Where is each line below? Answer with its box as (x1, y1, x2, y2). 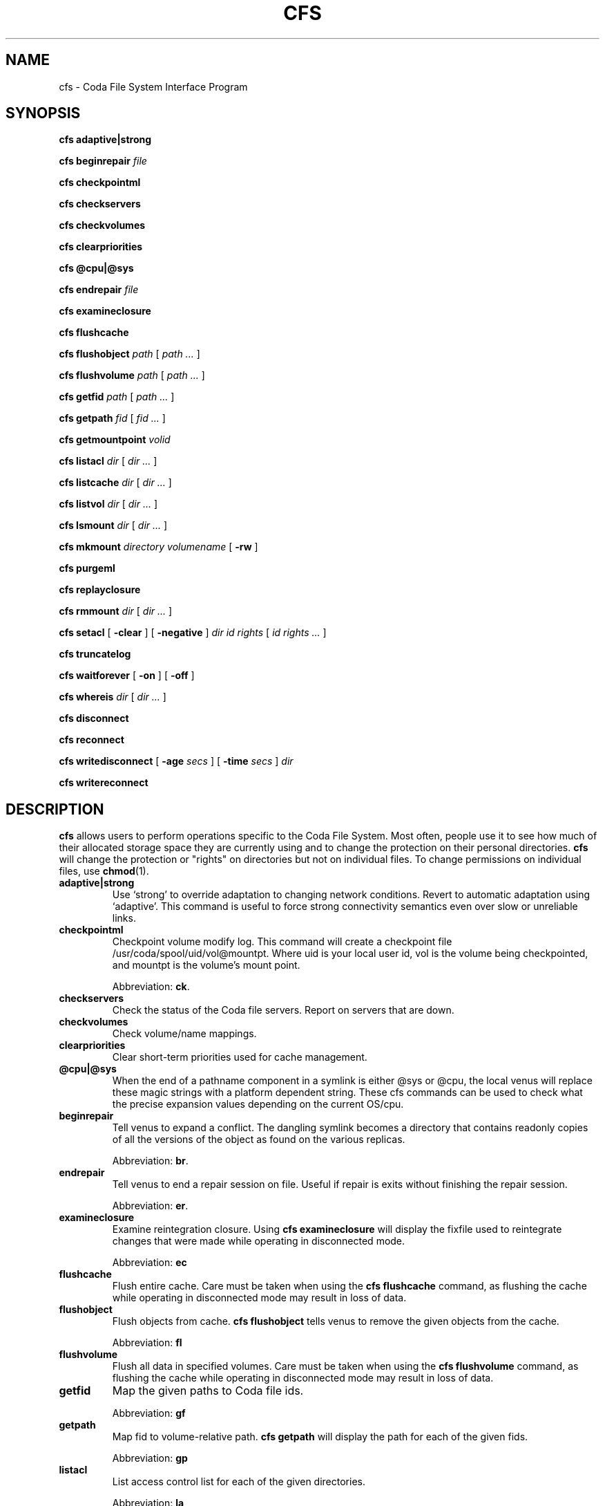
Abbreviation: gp (112, 1452, 188, 1465)
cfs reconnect (59, 734, 124, 746)
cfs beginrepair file (59, 155, 147, 167)
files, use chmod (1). (59, 865, 149, 877)
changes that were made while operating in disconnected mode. (112, 1235, 405, 1247)
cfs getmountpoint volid (59, 434, 171, 446)
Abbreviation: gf (112, 1407, 186, 1420)
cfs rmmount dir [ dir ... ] (59, 605, 173, 617)
